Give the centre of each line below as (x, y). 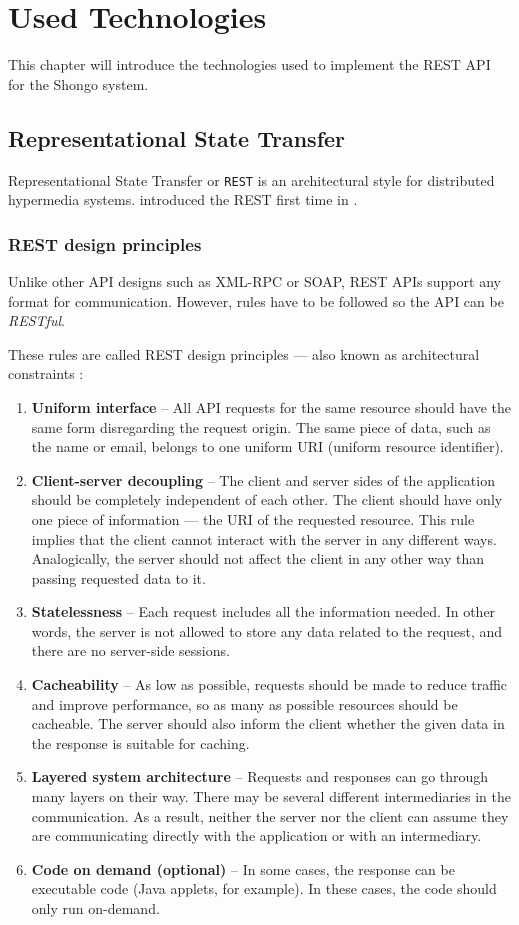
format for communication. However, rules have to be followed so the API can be (256, 300)
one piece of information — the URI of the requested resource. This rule (253, 518)
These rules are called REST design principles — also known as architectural (244, 353)
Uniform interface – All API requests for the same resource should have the (271, 406)
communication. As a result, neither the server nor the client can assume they (270, 815)
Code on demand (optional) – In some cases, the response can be (243, 868)
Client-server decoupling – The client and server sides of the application (263, 479)
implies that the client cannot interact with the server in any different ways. (264, 538)
